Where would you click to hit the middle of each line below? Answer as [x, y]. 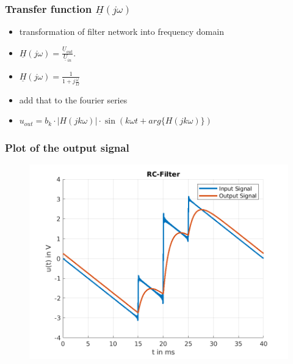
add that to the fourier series [73, 99]
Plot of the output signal [67, 147]
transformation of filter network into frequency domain [121, 32]
